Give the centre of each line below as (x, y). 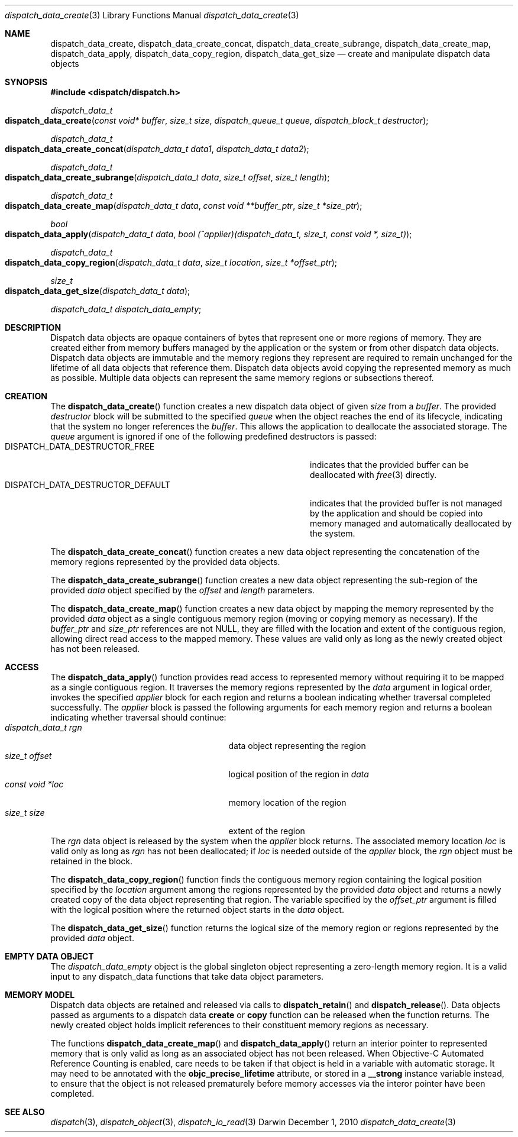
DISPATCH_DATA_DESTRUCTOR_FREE (80, 446)
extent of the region (267, 831)
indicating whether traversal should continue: (138, 717)
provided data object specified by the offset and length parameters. (182, 590)
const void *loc (34, 784)
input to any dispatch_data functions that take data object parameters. (187, 976)
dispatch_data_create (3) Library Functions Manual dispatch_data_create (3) (152, 15)
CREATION (26, 396)
